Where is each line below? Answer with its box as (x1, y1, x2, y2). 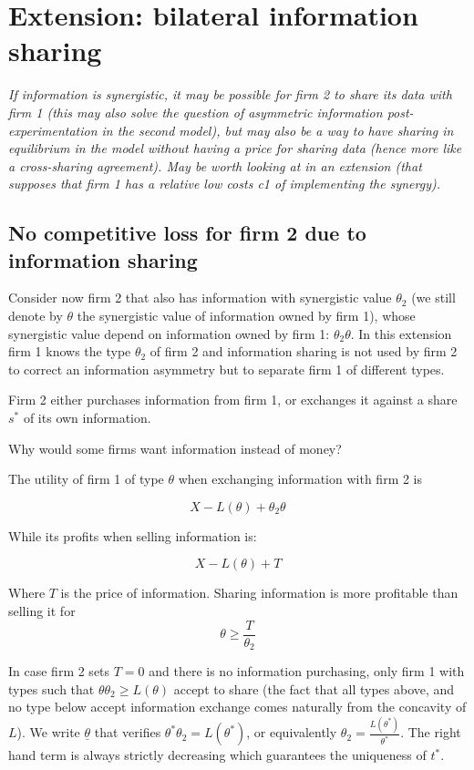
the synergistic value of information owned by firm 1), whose (77, 306, 416, 325)
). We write (16, 723, 80, 742)
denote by (8, 306, 63, 325)
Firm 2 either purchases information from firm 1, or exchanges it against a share (8, 390, 458, 409)
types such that (8, 679, 95, 698)
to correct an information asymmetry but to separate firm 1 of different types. (8, 359, 445, 378)
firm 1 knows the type (8, 342, 131, 361)
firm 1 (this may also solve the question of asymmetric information (8, 102, 383, 121)
